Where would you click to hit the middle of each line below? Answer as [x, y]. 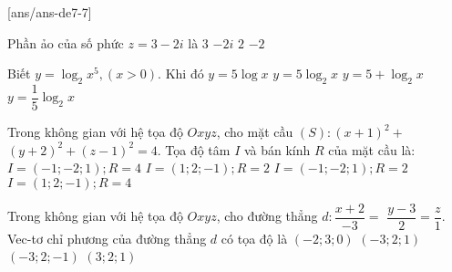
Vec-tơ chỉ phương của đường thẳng [107, 238]
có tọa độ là [254, 238]
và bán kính [277, 149]
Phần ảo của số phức [66, 42]
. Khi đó [181, 73]
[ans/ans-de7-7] [50, 12]
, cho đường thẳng [267, 216]
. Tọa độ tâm [194, 149]
